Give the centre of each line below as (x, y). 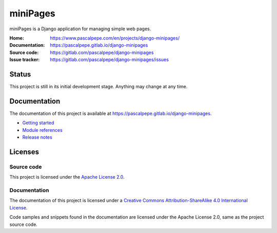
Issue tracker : (25, 60)
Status (20, 74)
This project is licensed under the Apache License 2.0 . (67, 177)
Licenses (24, 152)
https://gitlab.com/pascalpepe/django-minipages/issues (110, 60)
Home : (17, 38)
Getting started (38, 123)
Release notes (37, 137)
